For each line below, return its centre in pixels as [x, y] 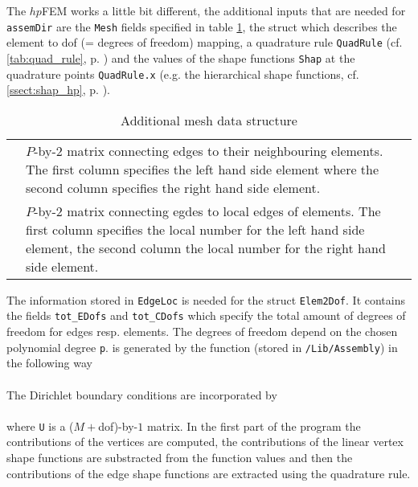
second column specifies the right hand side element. [173, 187]
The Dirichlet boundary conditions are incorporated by [142, 394]
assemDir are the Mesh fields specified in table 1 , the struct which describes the [202, 26]
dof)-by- [118, 426]
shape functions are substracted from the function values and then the [180, 457]
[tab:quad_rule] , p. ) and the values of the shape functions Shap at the [181, 57]
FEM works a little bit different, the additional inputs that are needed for [223, 10]
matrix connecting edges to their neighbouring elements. [225, 150]
